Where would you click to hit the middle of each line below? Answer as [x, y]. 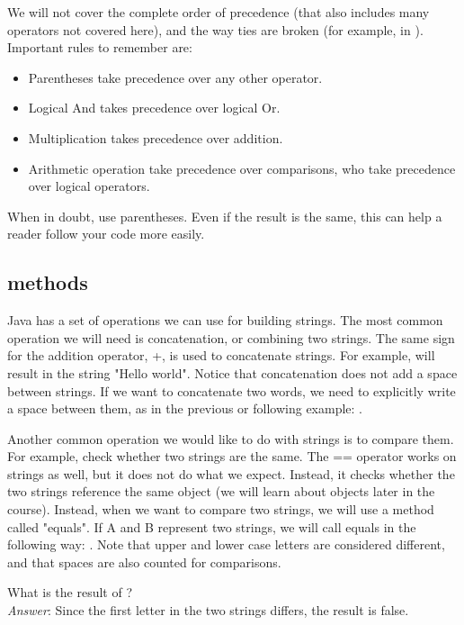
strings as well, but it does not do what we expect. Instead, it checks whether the [231, 473]
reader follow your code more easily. [106, 234]
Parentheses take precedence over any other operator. [175, 77]
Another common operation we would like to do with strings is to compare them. [231, 438]
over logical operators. [89, 186]
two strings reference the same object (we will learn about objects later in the [221, 491]
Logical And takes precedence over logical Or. [154, 108]
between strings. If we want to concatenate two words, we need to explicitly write [232, 390]
